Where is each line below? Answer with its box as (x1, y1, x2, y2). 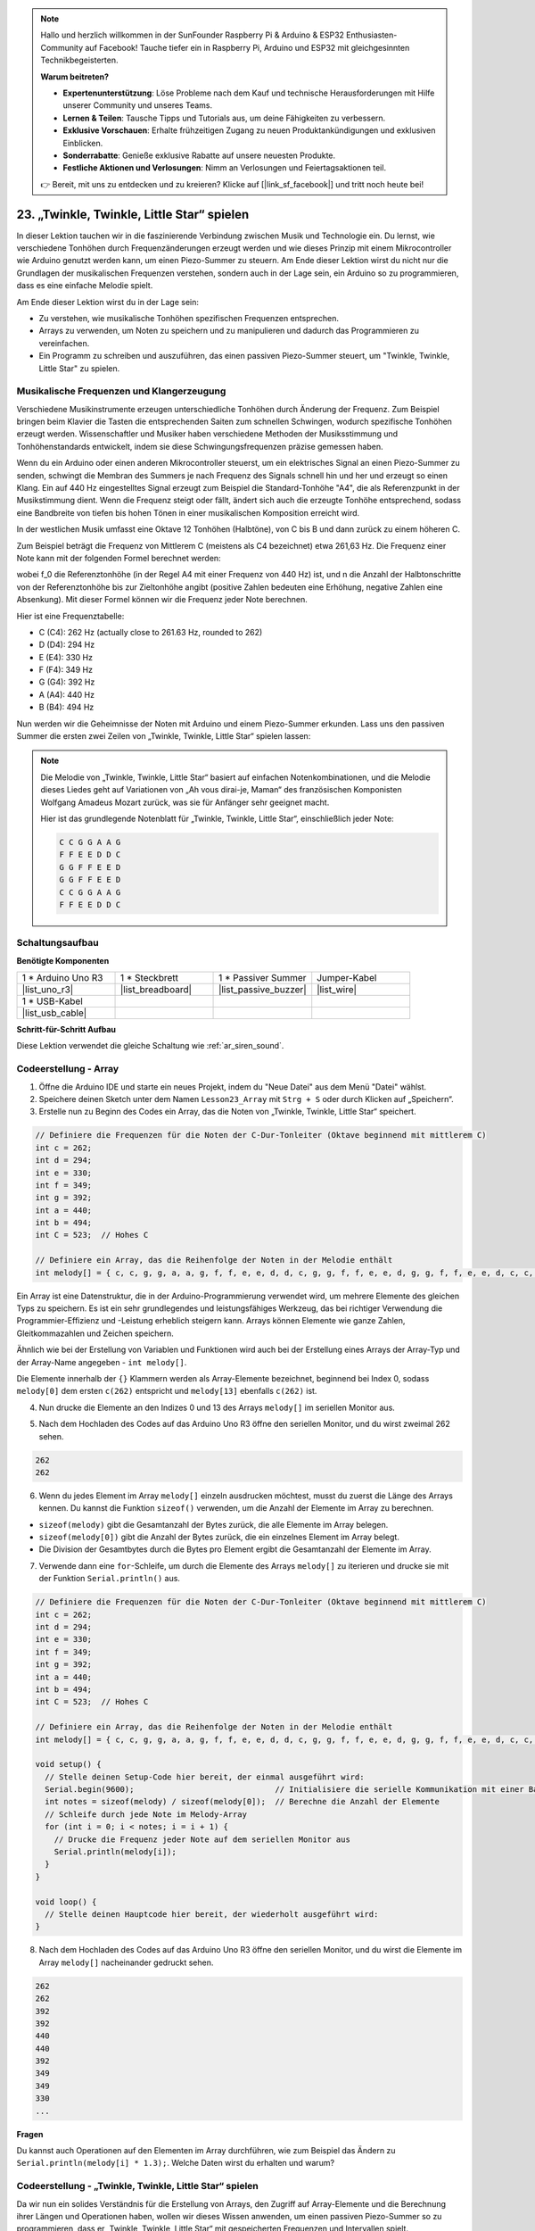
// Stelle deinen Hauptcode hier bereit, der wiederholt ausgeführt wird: (45, 1909, 379, 1919)
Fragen (16, 2128, 44, 2139)
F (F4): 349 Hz (38, 665, 94, 676)
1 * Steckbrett (119, 972, 178, 984)
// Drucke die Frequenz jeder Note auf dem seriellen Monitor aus (53, 1834, 351, 1845)
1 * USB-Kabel (21, 995, 84, 1008)
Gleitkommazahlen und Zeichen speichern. (16, 1328, 174, 1339)
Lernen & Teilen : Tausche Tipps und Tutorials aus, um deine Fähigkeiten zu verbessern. (62, 112, 386, 123)
